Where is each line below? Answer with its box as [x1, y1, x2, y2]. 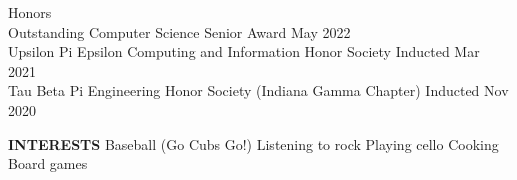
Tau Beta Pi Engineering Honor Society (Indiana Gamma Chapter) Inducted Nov [8, 80, 509, 101]
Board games [8, 153, 88, 174]
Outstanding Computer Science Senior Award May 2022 [8, 21, 351, 42]
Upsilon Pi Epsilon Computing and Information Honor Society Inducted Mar [8, 41, 480, 62]
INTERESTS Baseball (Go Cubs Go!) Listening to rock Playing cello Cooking [8, 133, 499, 154]
